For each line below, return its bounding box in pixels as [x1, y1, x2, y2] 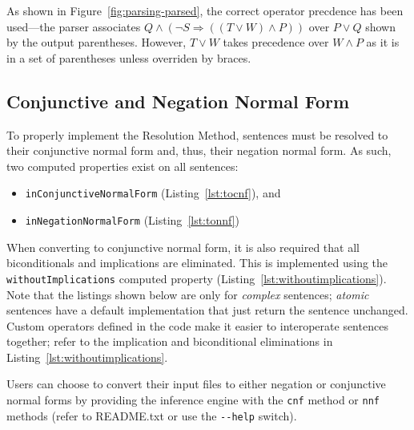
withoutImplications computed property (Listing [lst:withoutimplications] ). [6, 270, 387, 286]
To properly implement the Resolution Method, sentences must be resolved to [6, 126, 388, 143]
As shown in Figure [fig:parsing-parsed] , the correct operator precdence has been [6, 2, 404, 18]
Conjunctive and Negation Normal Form [6, 88, 350, 113]
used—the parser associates [6, 18, 141, 34]
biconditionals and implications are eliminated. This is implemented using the [6, 254, 388, 271]
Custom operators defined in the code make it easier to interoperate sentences [6, 317, 388, 334]
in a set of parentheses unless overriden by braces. [6, 49, 251, 66]
